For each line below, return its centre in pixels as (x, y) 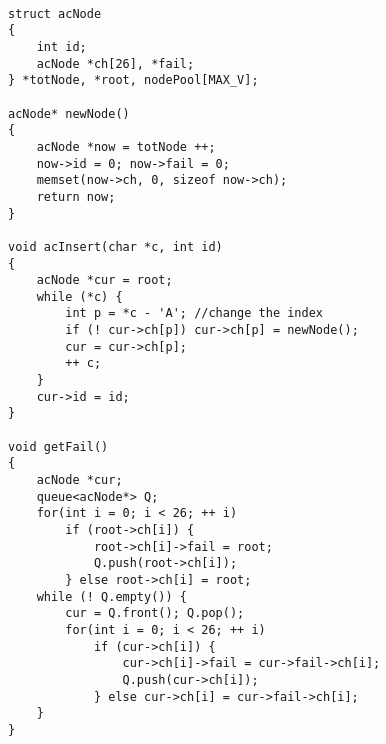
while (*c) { (79, 296)
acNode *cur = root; (104, 280)
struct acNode (55, 13)
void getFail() (58, 446)
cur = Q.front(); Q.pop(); (155, 613)
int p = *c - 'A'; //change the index (194, 313)
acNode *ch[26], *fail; (115, 63)
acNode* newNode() (69, 113)
